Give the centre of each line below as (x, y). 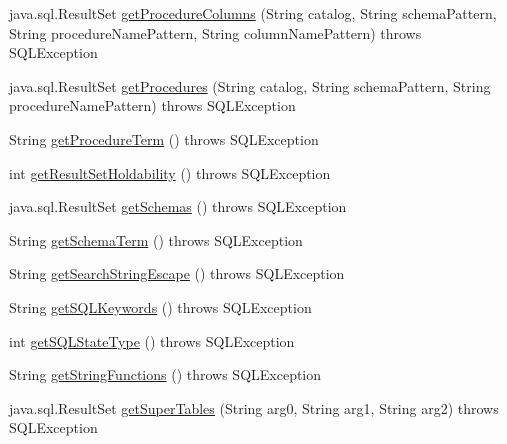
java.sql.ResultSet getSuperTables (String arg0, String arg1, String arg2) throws (254, 407)
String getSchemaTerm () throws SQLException (156, 239)
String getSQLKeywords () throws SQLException (160, 306)
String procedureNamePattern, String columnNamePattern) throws (215, 32)
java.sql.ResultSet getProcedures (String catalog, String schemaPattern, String (250, 85)
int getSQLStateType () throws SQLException (152, 340)
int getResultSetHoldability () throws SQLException (170, 172)
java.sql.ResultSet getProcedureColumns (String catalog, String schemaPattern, (253, 13)
